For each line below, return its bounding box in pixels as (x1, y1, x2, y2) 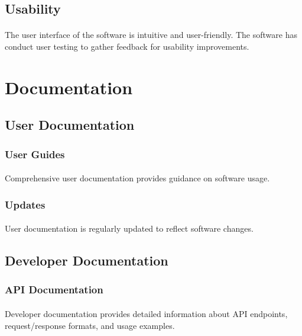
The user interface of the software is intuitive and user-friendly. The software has (5, 28, 297, 41)
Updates (5, 197, 46, 212)
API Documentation (5, 282, 103, 297)
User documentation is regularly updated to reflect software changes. (5, 222, 254, 235)
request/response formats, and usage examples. (5, 319, 175, 331)
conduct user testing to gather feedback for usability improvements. (5, 40, 249, 52)
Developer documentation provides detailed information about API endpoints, (5, 308, 288, 319)
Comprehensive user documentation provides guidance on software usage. (5, 172, 270, 184)
